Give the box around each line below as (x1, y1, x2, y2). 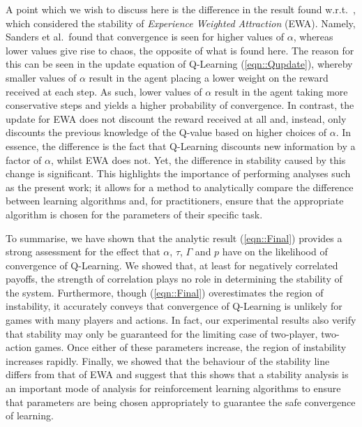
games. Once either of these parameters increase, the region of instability (34, 340, 347, 354)
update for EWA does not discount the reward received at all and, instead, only (6, 111, 347, 126)
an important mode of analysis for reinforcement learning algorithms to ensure (6, 381, 341, 396)
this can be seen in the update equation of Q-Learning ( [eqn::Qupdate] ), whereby (6, 57, 353, 71)
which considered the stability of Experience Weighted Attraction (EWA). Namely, (6, 15, 356, 30)
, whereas (293, 29, 333, 44)
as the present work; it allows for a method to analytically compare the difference (6, 179, 354, 194)
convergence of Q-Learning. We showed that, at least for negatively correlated (6, 257, 338, 272)
